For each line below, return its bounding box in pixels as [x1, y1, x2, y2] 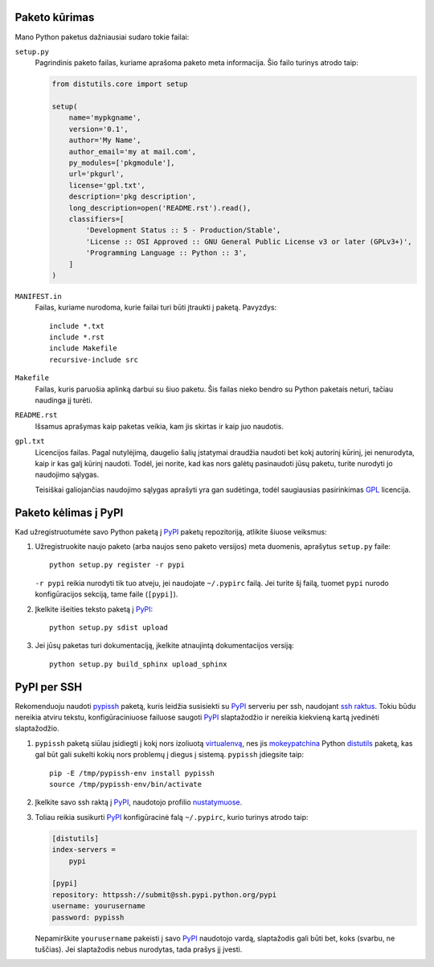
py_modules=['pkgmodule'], [68, 158, 176, 168]
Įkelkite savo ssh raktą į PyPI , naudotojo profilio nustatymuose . [35, 797, 243, 807]
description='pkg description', [68, 192, 197, 201]
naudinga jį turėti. [35, 395, 92, 405]
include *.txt [49, 322, 104, 330]
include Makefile [49, 344, 117, 353]
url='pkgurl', [68, 170, 125, 178]
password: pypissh [51, 912, 125, 922]
